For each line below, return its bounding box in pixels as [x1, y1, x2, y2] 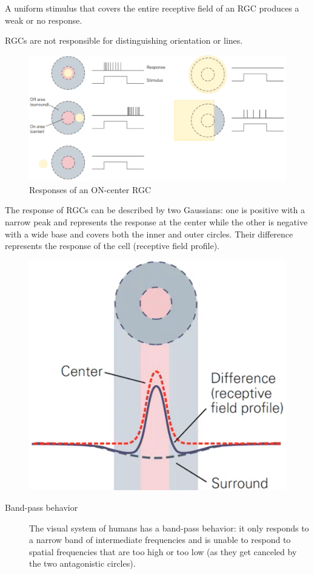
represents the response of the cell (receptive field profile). [5, 239, 219, 252]
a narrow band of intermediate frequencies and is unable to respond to [29, 533, 291, 546]
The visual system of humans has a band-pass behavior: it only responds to [29, 521, 309, 534]
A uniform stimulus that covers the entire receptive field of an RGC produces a [5, 2, 299, 14]
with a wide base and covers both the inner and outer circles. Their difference [5, 227, 293, 240]
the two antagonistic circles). [29, 557, 136, 570]
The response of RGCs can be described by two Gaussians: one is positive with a [5, 203, 305, 216]
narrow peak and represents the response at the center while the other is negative [5, 216, 308, 228]
